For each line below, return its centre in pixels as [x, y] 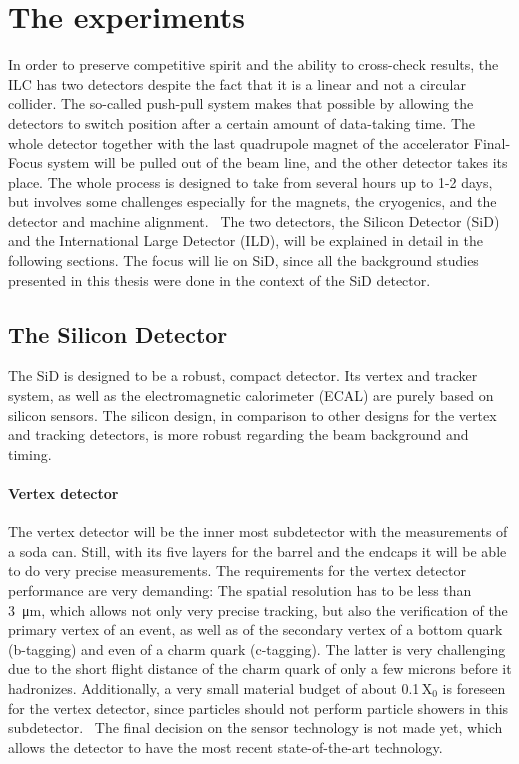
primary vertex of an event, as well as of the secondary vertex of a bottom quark [255, 629]
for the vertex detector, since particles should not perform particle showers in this [258, 707]
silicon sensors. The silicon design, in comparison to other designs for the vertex [252, 414]
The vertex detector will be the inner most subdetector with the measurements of [258, 531]
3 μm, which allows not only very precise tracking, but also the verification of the [258, 609]
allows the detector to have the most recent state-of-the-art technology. [225, 746]
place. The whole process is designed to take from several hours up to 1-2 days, [250, 181]
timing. [30, 453]
